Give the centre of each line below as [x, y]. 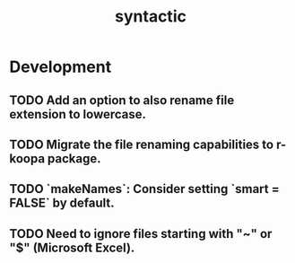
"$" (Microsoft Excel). [72, 247]
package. [74, 158]
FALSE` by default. [62, 203]
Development [61, 67]
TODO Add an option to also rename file [122, 100]
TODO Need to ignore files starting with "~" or [141, 234]
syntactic [151, 17]
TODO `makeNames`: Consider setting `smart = [144, 189]
